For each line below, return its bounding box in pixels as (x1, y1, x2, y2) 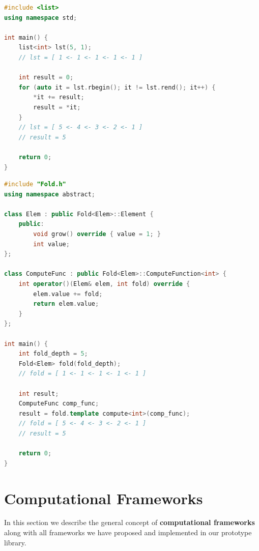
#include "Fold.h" (4, 181, 66, 188)
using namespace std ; (4, 14, 77, 21)
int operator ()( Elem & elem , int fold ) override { (18, 280, 190, 288)
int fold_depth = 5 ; (18, 350, 88, 358)
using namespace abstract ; (4, 190, 96, 198)
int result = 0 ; (18, 74, 74, 81)
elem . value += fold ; (33, 290, 103, 298)
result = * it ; (33, 103, 81, 111)
